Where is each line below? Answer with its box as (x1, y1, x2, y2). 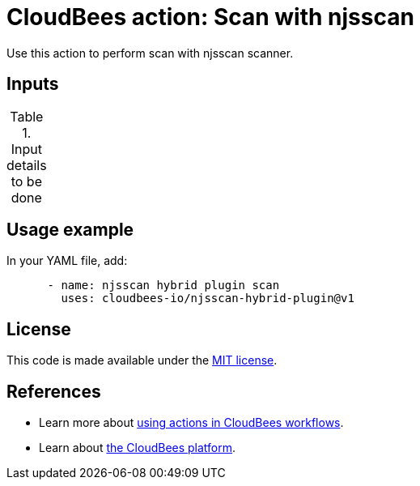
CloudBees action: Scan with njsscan (6, 3, 414, 31)
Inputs (6, 74, 59, 95)
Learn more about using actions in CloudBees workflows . (39, 416, 344, 430)
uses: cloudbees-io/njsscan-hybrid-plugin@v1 (61, 292, 354, 305)
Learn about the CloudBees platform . (39, 441, 236, 455)
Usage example (6, 220, 134, 241)
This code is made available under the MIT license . (6, 353, 278, 368)
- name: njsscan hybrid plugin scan (47, 279, 280, 292)
